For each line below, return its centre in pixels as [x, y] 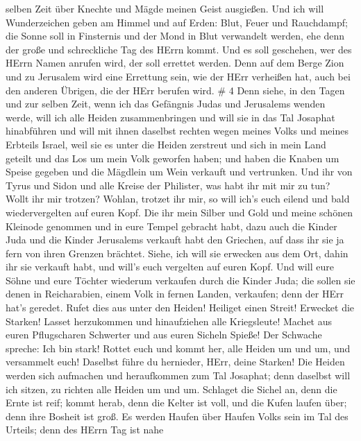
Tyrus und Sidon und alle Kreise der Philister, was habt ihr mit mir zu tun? [168, 185]
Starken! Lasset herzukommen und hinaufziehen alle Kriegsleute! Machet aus [169, 321]
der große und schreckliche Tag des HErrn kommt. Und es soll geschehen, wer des [179, 49]
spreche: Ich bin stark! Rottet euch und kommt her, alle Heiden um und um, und [178, 348]
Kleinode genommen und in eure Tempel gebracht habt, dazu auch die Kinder [171, 226]
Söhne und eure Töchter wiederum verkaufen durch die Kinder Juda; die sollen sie [180, 280]
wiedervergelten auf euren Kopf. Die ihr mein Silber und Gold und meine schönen [179, 212]
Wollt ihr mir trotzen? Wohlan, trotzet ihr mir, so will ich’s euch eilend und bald [178, 199]
